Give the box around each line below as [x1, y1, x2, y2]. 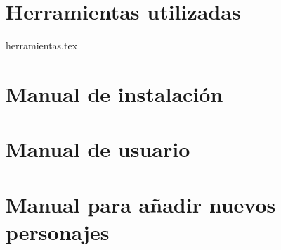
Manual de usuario [6, 135, 190, 163]
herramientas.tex [6, 38, 78, 53]
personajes [6, 217, 110, 246]
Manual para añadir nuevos [6, 189, 276, 218]
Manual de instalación [6, 79, 223, 108]
